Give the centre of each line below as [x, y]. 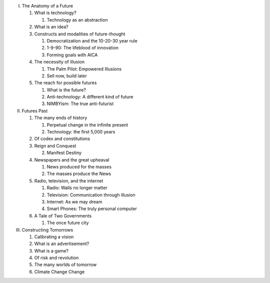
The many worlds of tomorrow [65, 264]
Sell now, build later [67, 75]
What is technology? [55, 13]
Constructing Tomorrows [47, 229]
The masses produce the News [79, 174]
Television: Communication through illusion [91, 194]
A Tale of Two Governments [63, 215]
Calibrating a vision [54, 236]
